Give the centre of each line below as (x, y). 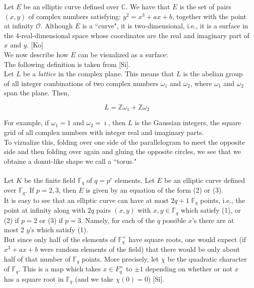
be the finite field (50, 180)
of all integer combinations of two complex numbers (81, 83)
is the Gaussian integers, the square (188, 122)
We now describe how (36, 54)
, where (201, 83)
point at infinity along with (45, 210)
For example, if (27, 122)
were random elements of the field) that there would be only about (140, 249)
